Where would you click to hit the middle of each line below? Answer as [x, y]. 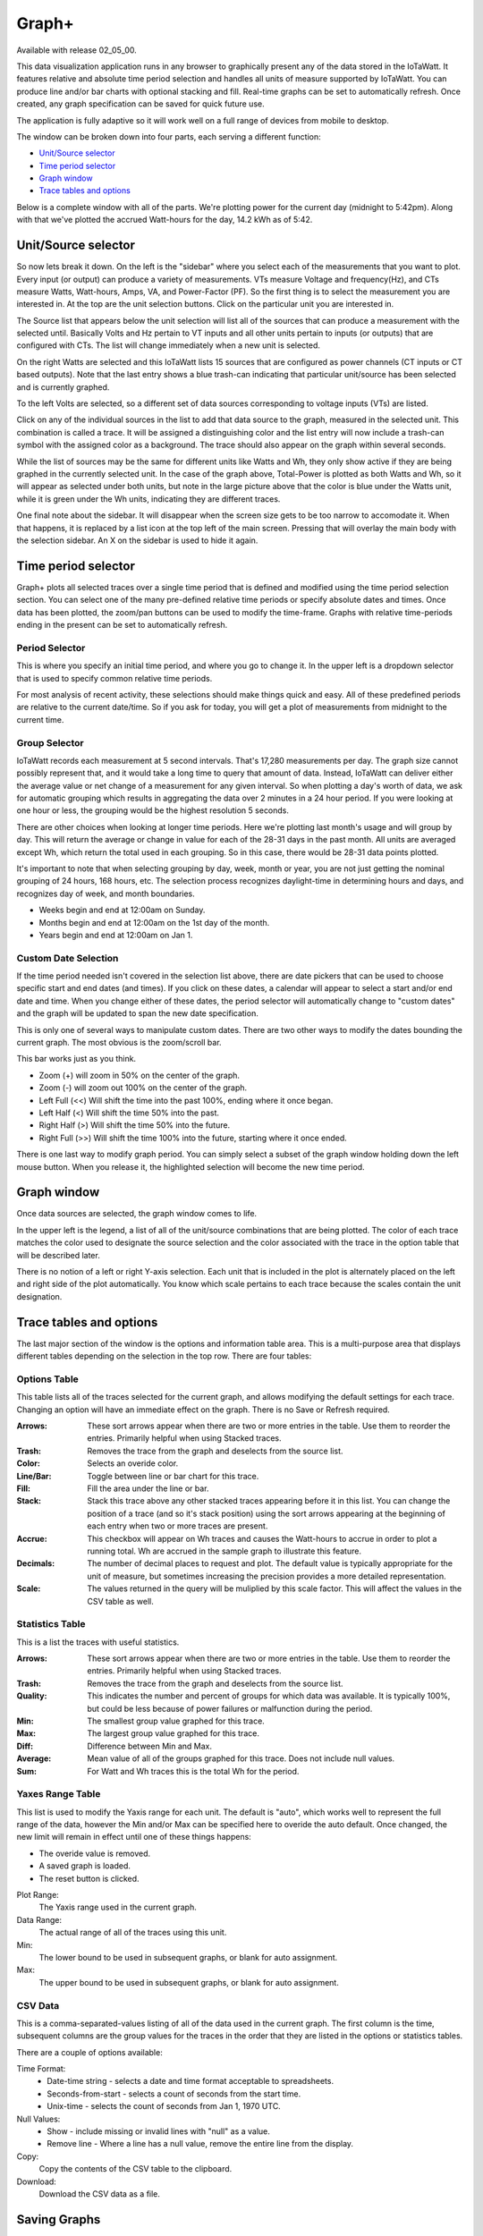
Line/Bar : [34, 1476]
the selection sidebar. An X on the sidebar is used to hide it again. [137, 540]
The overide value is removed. [95, 1853]
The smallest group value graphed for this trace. [176, 1721]
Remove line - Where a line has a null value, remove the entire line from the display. [200, 2144]
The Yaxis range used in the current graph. [118, 1907]
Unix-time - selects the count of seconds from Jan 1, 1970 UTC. [164, 2106]
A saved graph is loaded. [85, 1866]
